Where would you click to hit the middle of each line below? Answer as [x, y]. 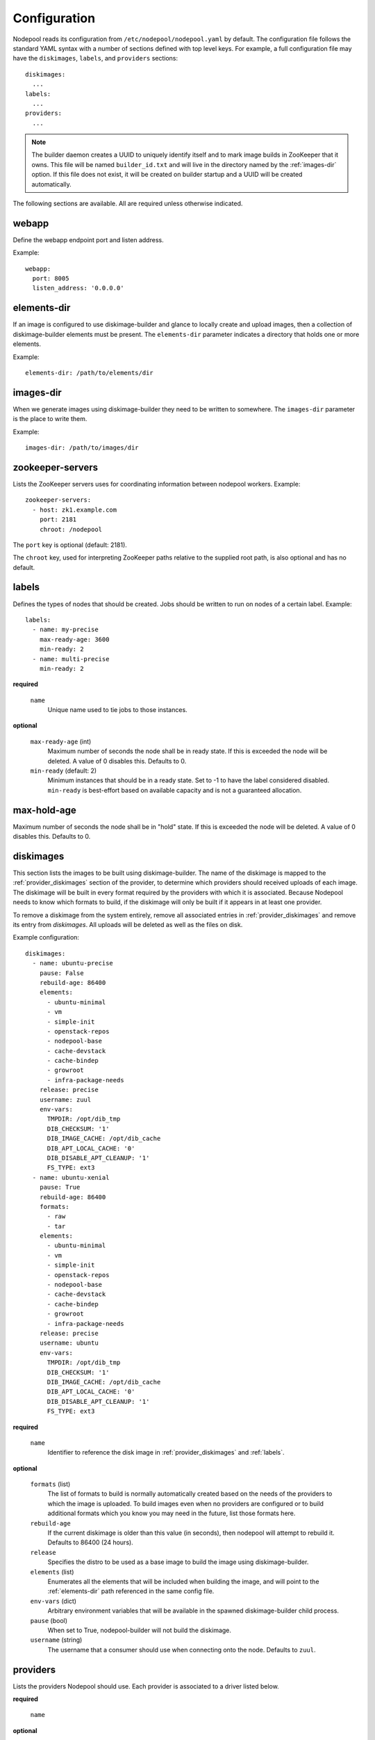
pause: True [60, 1187]
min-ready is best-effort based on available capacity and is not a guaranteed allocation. [175, 790]
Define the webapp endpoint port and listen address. [88, 239]
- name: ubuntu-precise [73, 963]
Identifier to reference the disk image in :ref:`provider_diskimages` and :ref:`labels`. [166, 1453]
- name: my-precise [65, 630]
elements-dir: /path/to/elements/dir [90, 373]
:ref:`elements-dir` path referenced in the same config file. [131, 1591]
